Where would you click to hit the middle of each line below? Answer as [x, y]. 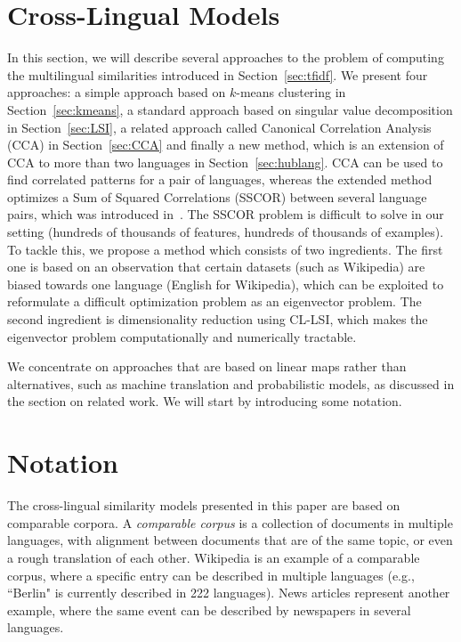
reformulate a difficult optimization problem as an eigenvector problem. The [214, 301]
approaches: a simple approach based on [117, 92]
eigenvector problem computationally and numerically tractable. [182, 336]
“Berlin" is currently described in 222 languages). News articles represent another [229, 593]
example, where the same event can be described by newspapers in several [209, 609]
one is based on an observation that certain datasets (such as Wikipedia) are [216, 267]
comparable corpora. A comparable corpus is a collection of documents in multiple [230, 522]
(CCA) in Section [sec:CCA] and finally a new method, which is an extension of [226, 145]
